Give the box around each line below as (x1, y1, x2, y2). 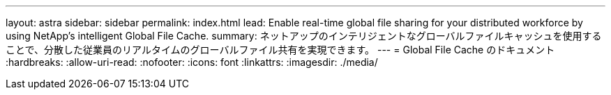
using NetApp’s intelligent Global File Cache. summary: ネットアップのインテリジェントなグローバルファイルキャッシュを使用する (6, 30, 602, 42)
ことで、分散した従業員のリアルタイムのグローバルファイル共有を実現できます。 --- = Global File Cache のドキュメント (6, 44, 555, 55)
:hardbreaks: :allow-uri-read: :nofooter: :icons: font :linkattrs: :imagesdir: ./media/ (6, 56, 378, 68)
